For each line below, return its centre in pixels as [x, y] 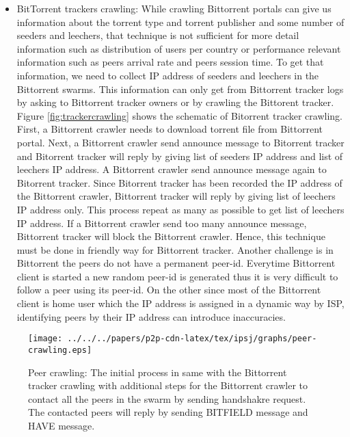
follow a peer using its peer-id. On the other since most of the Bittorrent [169, 290]
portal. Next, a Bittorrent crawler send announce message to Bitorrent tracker [180, 142]
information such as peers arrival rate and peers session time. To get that [170, 62]
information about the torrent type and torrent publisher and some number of [180, 22]
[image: [45, 339]
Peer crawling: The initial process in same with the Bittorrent [158, 372]
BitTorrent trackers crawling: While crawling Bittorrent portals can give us [174, 8]
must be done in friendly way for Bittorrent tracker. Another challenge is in [175, 249]
